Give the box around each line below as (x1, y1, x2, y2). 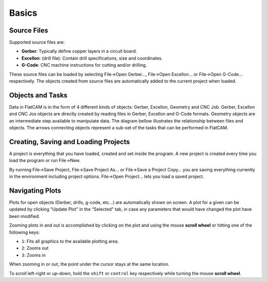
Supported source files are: (9, 40, 65, 45)
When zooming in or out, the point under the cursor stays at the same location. (9, 261, 170, 267)
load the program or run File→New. (9, 158, 81, 163)
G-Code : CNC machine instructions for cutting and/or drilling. (21, 62, 147, 68)
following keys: (9, 229, 40, 235)
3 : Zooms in (21, 252, 46, 258)
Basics (9, 7, 38, 18)
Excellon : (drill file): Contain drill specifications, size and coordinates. (21, 55, 163, 61)
